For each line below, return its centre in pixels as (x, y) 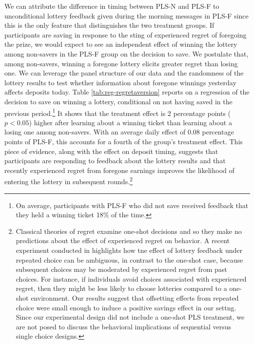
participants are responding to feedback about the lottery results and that (115, 161)
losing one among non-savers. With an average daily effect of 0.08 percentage (119, 132)
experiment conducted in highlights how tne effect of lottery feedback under (129, 250)
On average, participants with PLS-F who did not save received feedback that (132, 205)
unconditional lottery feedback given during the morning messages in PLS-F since (127, 15)
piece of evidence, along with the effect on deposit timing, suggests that (111, 151)
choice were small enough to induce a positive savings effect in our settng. (126, 307)
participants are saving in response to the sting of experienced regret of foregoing (126, 34)
